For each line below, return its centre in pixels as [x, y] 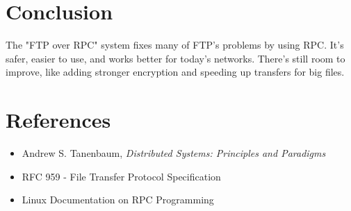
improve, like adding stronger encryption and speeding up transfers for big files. [175, 72]
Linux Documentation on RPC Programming [118, 200]
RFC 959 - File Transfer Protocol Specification [121, 176]
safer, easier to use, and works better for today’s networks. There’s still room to [175, 58]
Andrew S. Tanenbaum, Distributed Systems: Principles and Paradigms [174, 153]
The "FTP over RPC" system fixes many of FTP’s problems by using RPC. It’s [175, 45]
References [58, 120]
